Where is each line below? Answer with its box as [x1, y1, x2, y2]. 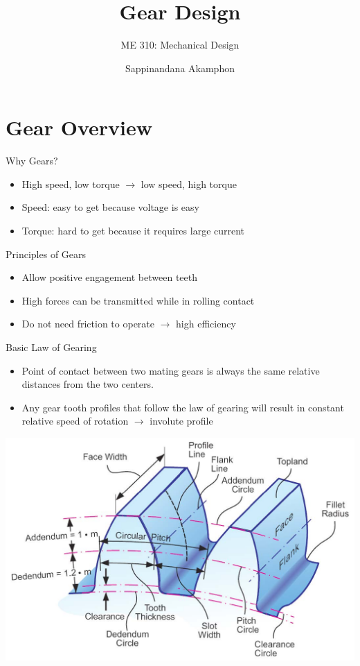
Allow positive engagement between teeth [21, 270, 197, 284]
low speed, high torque [141, 176, 237, 191]
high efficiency [176, 316, 236, 331]
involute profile [150, 413, 213, 428]
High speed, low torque [21, 176, 120, 191]
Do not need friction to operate [21, 316, 155, 331]
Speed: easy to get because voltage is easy [21, 200, 199, 214]
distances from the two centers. [21, 377, 154, 391]
